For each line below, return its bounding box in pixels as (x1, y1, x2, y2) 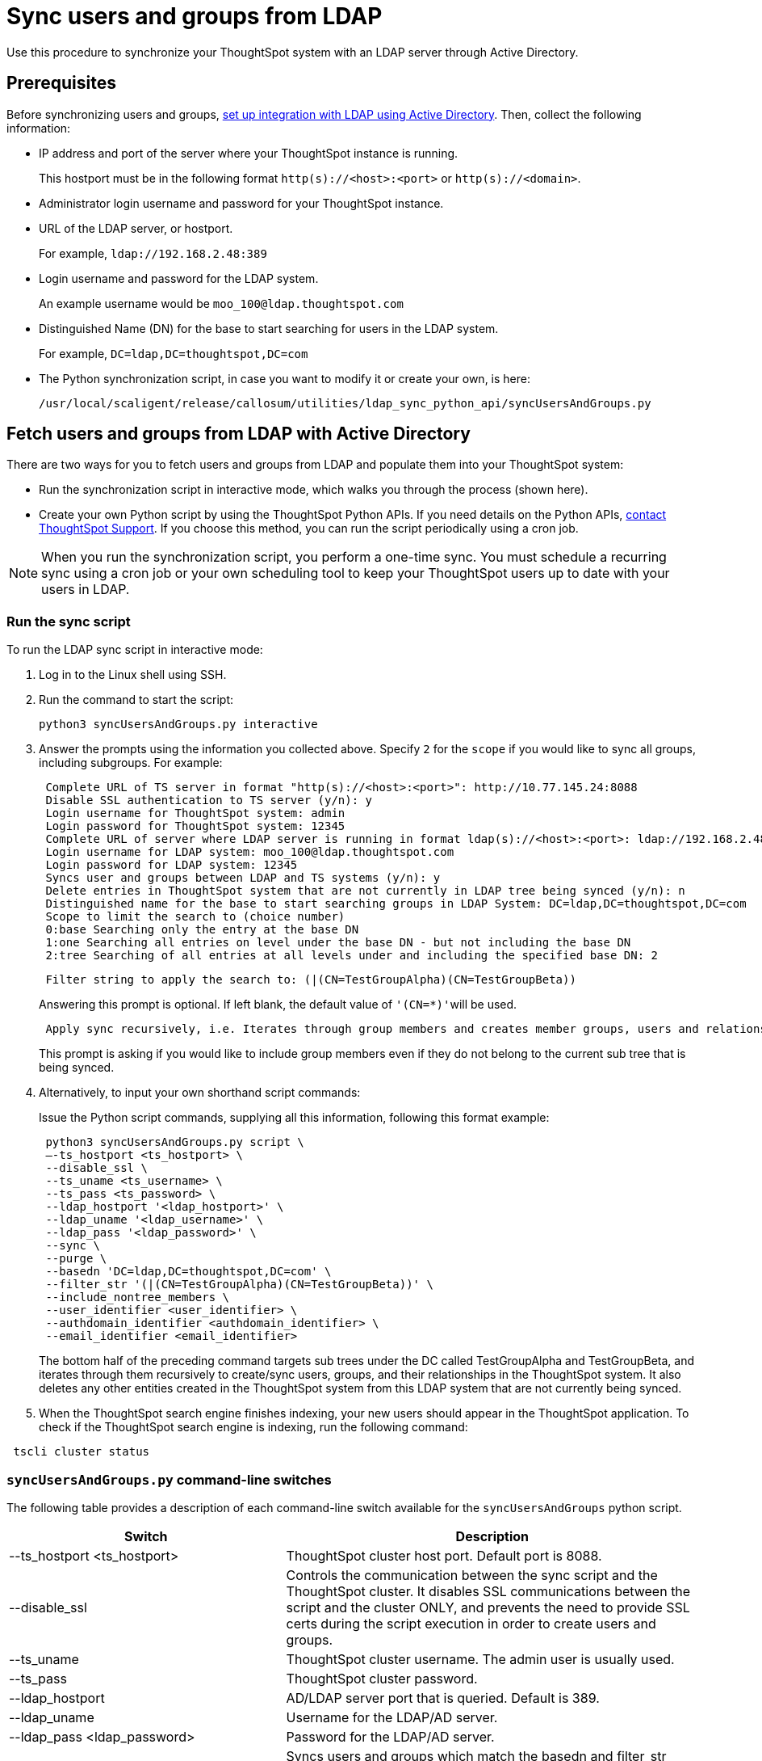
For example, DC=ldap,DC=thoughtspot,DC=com (39, 346, 308, 360)
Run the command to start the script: (39, 693, 234, 707)
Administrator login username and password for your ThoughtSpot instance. (39, 196, 444, 210)
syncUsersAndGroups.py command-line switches (6, 1471, 332, 1488)
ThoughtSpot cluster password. (286, 1670, 478, 1687)
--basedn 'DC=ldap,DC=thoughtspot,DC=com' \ (45, 1265, 332, 1279)
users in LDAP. (41, 581, 130, 598)
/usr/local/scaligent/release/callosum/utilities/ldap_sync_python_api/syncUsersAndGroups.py (39, 396, 651, 410)
